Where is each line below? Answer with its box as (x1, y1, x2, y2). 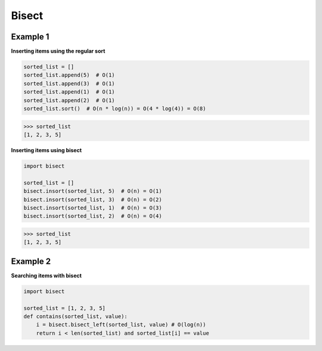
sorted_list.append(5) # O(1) (23, 72, 116, 79)
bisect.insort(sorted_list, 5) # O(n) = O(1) (23, 188, 162, 195)
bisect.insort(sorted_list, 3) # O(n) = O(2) (23, 196, 162, 203)
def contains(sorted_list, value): (23, 313, 128, 319)
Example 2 (11, 256, 51, 266)
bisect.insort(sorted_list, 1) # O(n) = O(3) (23, 204, 162, 211)
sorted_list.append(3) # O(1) (23, 80, 116, 87)
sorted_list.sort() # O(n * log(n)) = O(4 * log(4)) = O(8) (23, 105, 206, 112)
